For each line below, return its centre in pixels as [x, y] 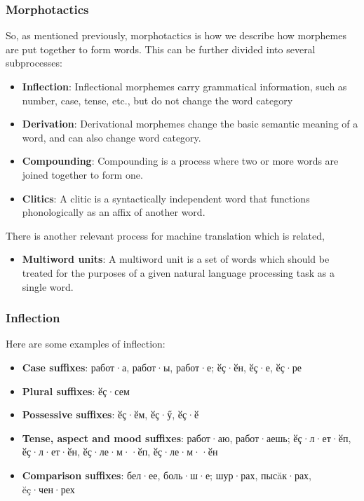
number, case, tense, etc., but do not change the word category [157, 100]
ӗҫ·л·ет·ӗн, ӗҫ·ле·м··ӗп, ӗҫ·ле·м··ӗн [120, 452]
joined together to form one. [82, 174]
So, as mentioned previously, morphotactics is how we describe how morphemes [176, 35]
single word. [48, 286]
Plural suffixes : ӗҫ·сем [76, 391]
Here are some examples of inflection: [86, 344]
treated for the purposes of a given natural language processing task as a [178, 272]
